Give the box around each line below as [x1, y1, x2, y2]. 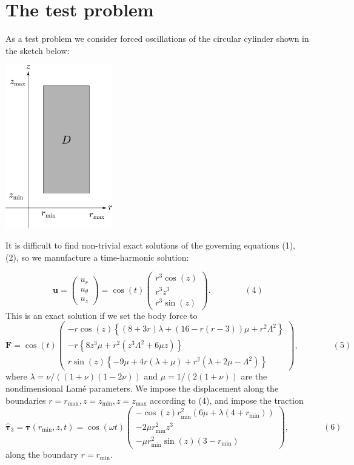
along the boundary [5, 448, 78, 461]
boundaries [5, 393, 46, 406]
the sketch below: [5, 44, 70, 56]
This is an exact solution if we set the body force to [5, 309, 198, 321]
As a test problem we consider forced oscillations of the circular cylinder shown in [5, 32, 309, 45]
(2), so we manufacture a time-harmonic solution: [5, 250, 189, 263]
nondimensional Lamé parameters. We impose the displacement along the [5, 382, 279, 395]
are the [241, 370, 267, 383]
